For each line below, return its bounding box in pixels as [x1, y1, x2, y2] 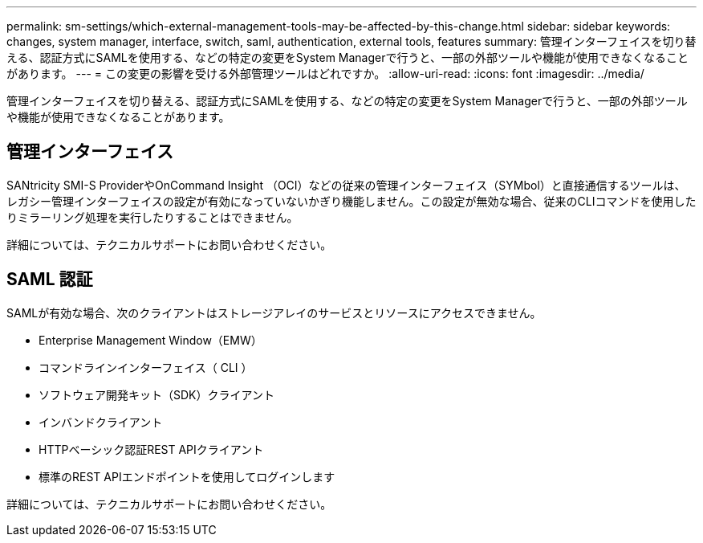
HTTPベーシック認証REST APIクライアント [39, 442, 264, 456]
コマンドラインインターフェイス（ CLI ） [39, 360, 253, 374]
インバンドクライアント [39, 414, 163, 429]
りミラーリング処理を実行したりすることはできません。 [6, 210, 299, 224]
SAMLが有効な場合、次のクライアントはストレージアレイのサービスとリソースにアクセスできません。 [6, 305, 542, 320]
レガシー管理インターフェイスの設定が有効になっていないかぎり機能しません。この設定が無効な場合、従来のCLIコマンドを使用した [6, 194, 697, 208]
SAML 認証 [6, 269, 93, 290]
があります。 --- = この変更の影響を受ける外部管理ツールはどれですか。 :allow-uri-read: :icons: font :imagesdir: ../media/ [6, 67, 644, 80]
